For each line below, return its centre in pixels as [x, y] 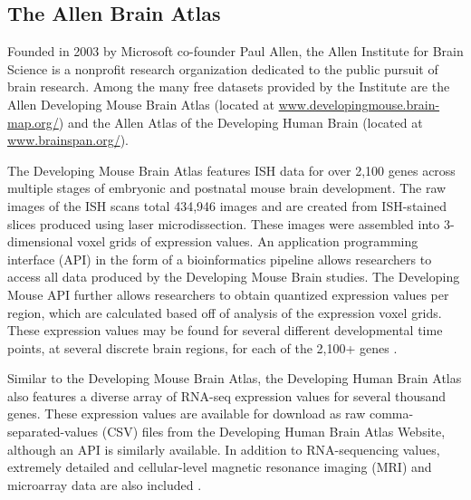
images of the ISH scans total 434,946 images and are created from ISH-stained [227, 205]
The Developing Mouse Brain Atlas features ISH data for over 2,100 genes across [231, 170]
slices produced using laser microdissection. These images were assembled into [224, 223]
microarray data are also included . [105, 484]
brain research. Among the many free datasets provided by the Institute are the [229, 87]
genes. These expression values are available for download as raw [187, 413]
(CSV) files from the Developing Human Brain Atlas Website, [274, 432]
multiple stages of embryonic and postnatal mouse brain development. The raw [227, 188]
